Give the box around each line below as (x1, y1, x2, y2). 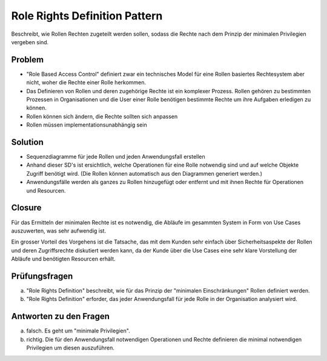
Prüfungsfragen (11, 271, 73, 281)
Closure (11, 203, 42, 213)
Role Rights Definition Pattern (11, 9, 163, 22)
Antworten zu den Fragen (11, 311, 110, 322)
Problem (11, 55, 44, 65)
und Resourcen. (26, 187, 66, 194)
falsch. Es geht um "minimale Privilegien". (26, 327, 130, 334)
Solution (11, 137, 44, 147)
